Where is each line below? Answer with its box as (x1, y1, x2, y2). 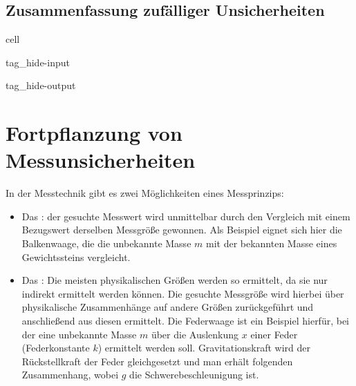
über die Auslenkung (151, 327, 239, 341)
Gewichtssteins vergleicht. (21, 249, 131, 264)
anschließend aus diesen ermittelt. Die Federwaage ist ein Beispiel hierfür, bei (21, 313, 350, 328)
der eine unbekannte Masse (21, 327, 137, 341)
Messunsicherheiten (6, 146, 196, 174)
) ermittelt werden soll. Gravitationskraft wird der (97, 340, 311, 355)
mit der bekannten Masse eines (205, 236, 337, 251)
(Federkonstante (21, 340, 90, 355)
